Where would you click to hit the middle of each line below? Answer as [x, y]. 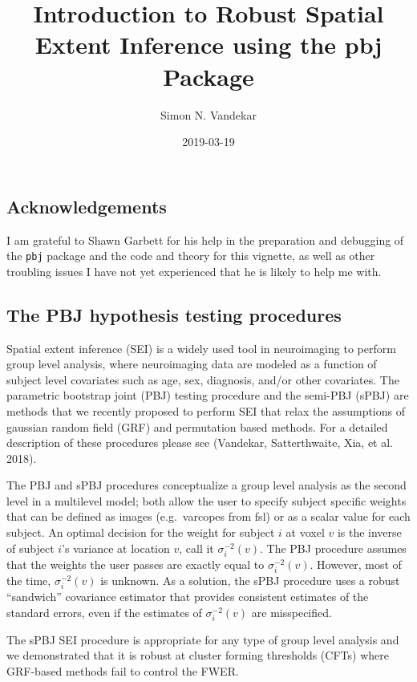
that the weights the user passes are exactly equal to [136, 564]
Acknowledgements [87, 206]
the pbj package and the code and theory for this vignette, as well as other [191, 256]
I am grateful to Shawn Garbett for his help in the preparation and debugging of [205, 240]
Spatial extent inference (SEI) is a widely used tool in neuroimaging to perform [201, 348]
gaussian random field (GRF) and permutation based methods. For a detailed [197, 426]
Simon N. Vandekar [208, 114]
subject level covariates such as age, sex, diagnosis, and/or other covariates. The [203, 379]
